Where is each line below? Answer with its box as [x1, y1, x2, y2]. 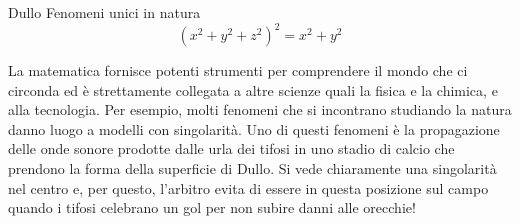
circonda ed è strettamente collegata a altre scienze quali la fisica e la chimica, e [8, 79, 498, 100]
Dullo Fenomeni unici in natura [8, 2, 201, 22]
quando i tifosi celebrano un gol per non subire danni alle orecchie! [8, 197, 416, 218]
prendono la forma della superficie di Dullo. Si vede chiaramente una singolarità [8, 158, 497, 179]
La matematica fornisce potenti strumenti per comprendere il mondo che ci [8, 60, 468, 81]
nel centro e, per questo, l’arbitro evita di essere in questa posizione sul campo [8, 177, 489, 198]
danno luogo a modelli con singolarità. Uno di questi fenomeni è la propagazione [8, 118, 500, 139]
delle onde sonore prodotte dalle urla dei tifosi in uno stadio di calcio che [8, 138, 455, 159]
